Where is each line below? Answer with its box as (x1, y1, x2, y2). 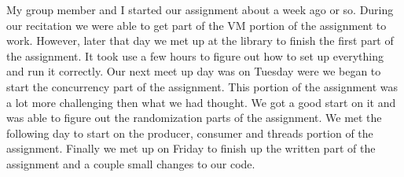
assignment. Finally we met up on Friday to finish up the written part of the (6, 140, 376, 157)
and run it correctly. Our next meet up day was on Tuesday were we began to (6, 63, 381, 79)
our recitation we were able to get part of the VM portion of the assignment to (6, 17, 387, 33)
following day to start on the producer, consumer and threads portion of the (6, 124, 373, 141)
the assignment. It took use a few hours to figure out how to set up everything (6, 47, 384, 64)
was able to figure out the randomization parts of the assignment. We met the (6, 109, 382, 126)
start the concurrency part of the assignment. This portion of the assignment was (6, 78, 398, 94)
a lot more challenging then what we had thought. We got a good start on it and (6, 94, 396, 110)
